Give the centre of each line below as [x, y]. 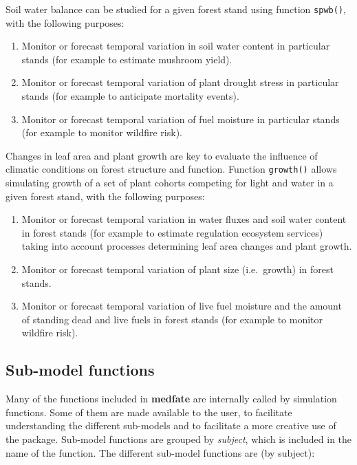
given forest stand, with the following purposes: [105, 196]
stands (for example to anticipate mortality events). [130, 96]
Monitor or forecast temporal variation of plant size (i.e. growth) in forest [177, 269]
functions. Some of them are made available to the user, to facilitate [149, 412]
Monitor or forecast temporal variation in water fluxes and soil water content [184, 219]
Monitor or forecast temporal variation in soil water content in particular [176, 46]
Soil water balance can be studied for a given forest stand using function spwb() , [176, 9]
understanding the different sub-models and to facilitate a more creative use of [171, 425]
